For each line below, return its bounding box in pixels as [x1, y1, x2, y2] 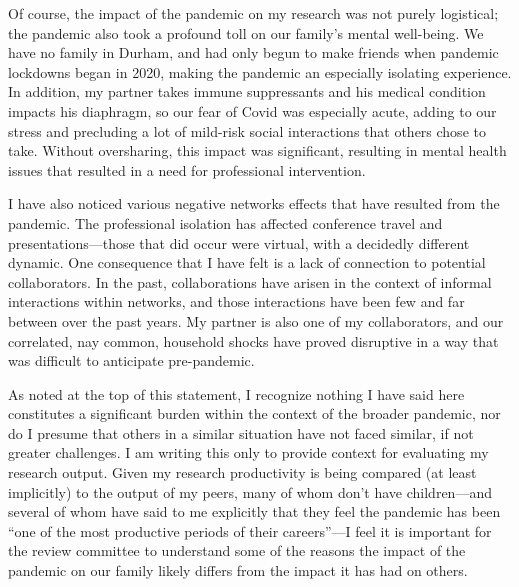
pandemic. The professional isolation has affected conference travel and [8, 212, 443, 233]
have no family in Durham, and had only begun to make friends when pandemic [8, 42, 499, 63]
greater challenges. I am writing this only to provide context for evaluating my [8, 442, 489, 463]
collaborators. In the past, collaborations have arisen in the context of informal [8, 271, 492, 292]
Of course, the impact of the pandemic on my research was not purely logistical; [8, 3, 499, 23]
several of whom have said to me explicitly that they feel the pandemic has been [8, 501, 501, 522]
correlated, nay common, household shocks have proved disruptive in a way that [8, 330, 499, 351]
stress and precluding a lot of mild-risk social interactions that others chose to [8, 120, 486, 141]
